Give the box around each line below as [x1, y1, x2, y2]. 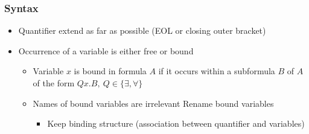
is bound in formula [74, 65, 147, 77]
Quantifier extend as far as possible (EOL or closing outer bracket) [18, 24, 266, 37]
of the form [33, 77, 75, 89]
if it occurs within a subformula [158, 65, 275, 77]
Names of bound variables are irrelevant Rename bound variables [33, 97, 274, 109]
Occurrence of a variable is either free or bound [18, 44, 194, 57]
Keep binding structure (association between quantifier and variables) [47, 117, 305, 130]
